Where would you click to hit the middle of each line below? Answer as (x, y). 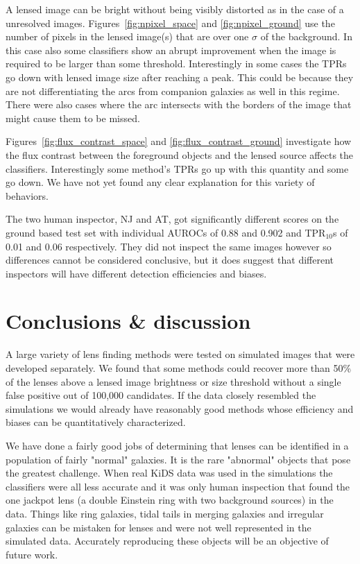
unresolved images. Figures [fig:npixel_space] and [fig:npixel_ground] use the (170, 23)
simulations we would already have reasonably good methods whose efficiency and (180, 408)
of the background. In (306, 36)
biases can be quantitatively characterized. (96, 422)
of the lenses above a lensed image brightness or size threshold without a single (173, 381)
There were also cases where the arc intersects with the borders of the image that (179, 104)
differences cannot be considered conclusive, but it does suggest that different (170, 260)
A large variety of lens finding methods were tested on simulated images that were (180, 354)
